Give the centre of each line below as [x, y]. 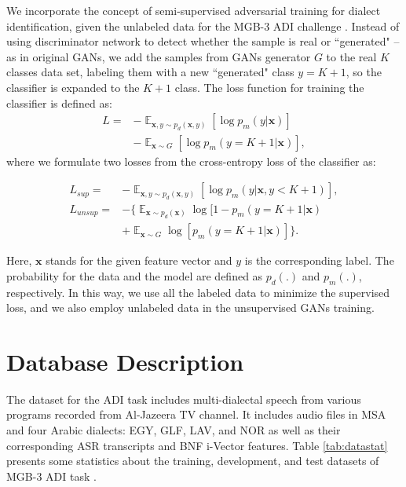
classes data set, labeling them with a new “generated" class [150, 72]
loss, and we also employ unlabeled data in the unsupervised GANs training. [190, 308]
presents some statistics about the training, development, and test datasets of [193, 461]
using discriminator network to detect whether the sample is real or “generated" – [203, 41]
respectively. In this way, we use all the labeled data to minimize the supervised [198, 292]
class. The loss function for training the [269, 87]
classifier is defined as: [59, 103]
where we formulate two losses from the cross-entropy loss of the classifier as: [191, 161]
